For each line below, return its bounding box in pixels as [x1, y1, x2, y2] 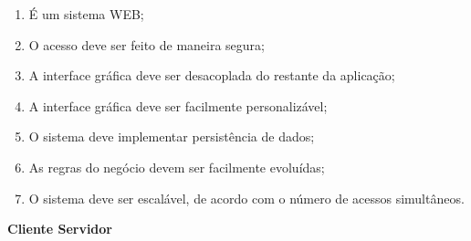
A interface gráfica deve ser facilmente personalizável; [28, 96, 328, 115]
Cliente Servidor [7, 219, 112, 238]
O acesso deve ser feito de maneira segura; [28, 35, 265, 54]
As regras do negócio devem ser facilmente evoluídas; [28, 157, 325, 176]
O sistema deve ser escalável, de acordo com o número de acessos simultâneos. [28, 188, 465, 207]
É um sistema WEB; [28, 5, 144, 23]
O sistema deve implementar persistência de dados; [28, 127, 315, 146]
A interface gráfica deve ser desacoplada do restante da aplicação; [28, 66, 395, 85]
